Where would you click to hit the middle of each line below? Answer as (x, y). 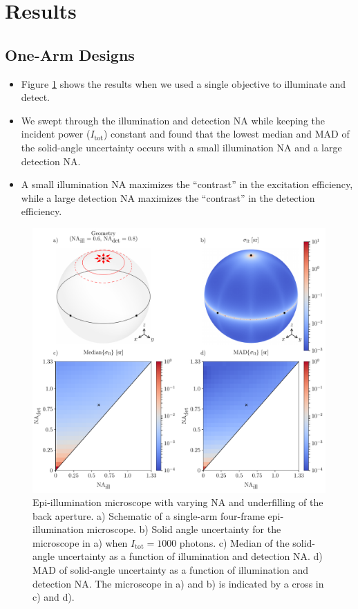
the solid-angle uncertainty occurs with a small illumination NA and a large (181, 147)
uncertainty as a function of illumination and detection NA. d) (190, 556)
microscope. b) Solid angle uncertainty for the (184, 529)
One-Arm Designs (70, 54)
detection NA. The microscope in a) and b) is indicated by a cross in (178, 583)
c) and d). (54, 597)
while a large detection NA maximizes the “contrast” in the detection (168, 197)
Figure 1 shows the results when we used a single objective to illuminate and (183, 83)
